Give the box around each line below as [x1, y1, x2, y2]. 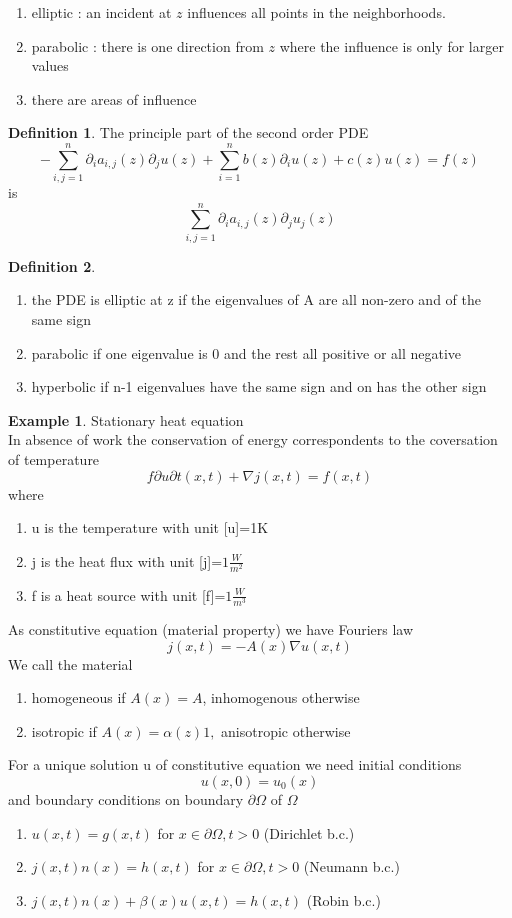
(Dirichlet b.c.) [263, 822, 355, 843]
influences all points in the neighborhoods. [187, 2, 446, 22]
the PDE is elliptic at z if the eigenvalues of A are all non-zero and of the [31, 289, 481, 310]
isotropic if [31, 720, 97, 741]
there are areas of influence [31, 88, 197, 109]
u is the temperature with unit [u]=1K [31, 517, 269, 538]
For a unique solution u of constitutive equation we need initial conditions [8, 754, 462, 775]
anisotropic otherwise [221, 720, 351, 741]
